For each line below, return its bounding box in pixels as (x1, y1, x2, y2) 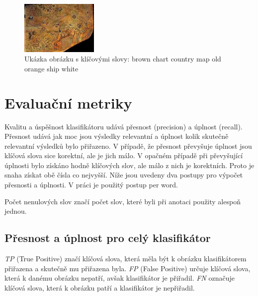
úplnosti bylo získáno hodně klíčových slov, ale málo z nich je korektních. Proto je (4, 160, 255, 170)
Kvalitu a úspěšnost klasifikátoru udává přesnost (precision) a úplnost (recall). (4, 121, 243, 131)
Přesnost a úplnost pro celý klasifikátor (4, 230, 211, 245)
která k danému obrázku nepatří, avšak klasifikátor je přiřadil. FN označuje (4, 273, 235, 283)
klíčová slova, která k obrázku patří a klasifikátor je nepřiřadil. (4, 282, 195, 293)
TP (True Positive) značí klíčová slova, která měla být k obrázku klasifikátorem (4, 253, 247, 264)
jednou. (4, 206, 27, 216)
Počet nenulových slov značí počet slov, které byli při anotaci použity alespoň (4, 196, 241, 206)
